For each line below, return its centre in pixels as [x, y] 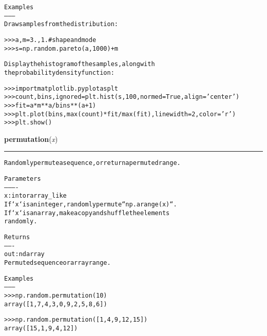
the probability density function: [59, 72]
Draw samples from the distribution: [61, 24]
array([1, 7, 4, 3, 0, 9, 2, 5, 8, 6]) [56, 304]
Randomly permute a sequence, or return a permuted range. [92, 163]
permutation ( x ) [31, 139]
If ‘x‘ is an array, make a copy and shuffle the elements [87, 213]
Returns [17, 237]
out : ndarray [24, 254]
